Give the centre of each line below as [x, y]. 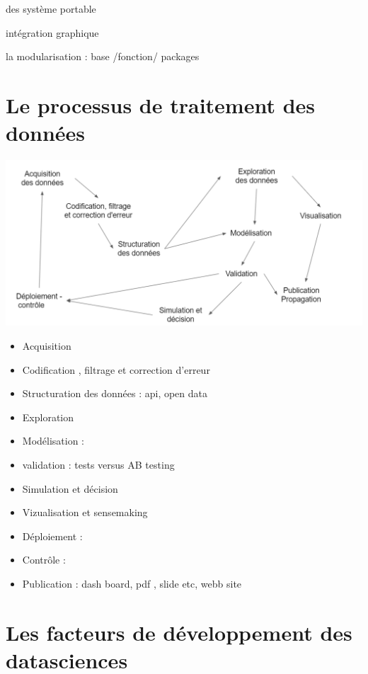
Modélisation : [53, 441]
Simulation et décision [70, 488]
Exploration [48, 417]
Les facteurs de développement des [179, 632]
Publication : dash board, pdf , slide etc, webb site [132, 583]
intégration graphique [52, 32]
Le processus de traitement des [161, 104]
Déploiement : [52, 536]
